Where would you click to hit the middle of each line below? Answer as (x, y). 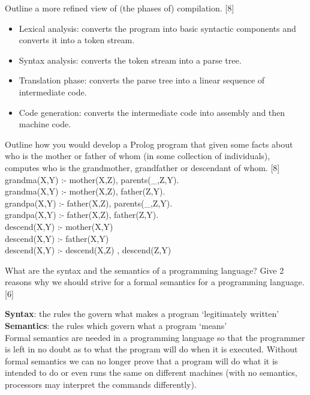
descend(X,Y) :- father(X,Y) (57, 238)
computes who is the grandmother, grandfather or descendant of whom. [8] (142, 167)
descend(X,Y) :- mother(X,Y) (59, 226)
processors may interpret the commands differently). (101, 384)
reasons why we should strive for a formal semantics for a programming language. (155, 282)
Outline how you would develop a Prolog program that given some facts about (149, 144)
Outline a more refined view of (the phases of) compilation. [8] (120, 8)
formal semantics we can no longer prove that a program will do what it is (142, 360)
